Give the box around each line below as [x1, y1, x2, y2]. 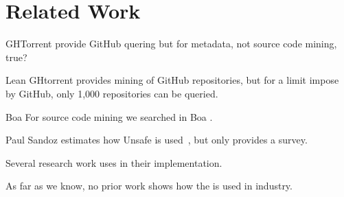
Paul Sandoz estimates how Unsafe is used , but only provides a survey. [5, 132, 308, 147]
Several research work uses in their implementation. [5, 155, 222, 170]
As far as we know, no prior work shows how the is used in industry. [5, 178, 293, 193]
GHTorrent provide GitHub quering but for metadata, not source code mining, [5, 36, 337, 51]
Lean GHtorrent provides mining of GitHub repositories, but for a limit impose [5, 73, 339, 87]
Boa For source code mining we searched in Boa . [5, 109, 213, 124]
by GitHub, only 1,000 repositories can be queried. [5, 86, 218, 100]
